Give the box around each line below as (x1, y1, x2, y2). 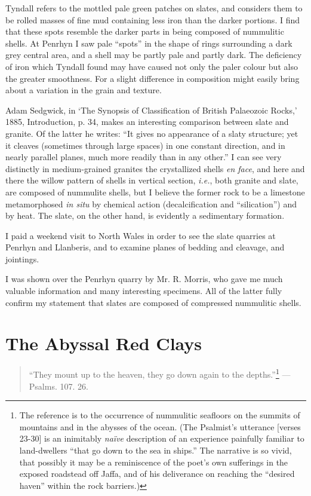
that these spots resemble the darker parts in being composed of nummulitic (5, 25, 284, 38)
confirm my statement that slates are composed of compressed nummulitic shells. (5, 296, 301, 308)
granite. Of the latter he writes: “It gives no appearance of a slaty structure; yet (5, 127, 298, 139)
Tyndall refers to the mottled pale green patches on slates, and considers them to (5, 2, 303, 14)
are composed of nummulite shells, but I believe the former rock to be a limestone (5, 185, 305, 198)
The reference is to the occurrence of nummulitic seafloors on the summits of (19, 409, 300, 421)
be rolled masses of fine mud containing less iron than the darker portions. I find (5, 13, 300, 26)
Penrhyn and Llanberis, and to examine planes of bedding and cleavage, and (5, 241, 285, 253)
